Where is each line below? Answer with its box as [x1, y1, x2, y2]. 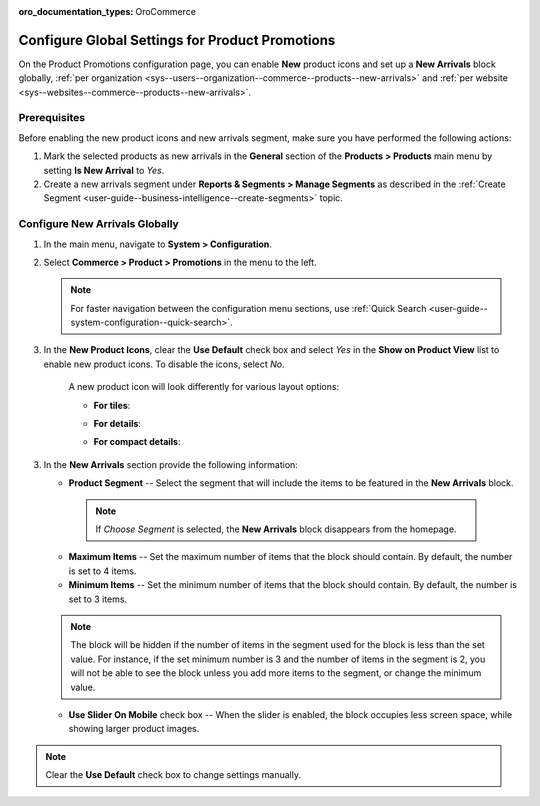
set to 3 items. [68, 593, 128, 605]
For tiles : [93, 399, 131, 411]
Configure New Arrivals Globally [18, 217, 179, 231]
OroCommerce [135, 6, 197, 17]
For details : [93, 418, 142, 430]
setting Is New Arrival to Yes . [43, 164, 165, 176]
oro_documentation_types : [18, 6, 134, 17]
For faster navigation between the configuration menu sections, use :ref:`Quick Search [70, 302, 427, 314]
